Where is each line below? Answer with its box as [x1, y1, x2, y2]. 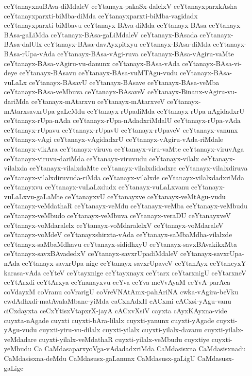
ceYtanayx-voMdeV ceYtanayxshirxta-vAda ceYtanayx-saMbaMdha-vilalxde [4, 229, 232, 239]
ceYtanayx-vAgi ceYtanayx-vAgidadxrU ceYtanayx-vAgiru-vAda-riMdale [4, 134, 223, 144]
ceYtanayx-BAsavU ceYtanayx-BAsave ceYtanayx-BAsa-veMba [29, 77, 219, 87]
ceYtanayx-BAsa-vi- [182, 58, 242, 68]
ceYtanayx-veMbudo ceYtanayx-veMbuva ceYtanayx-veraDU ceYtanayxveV [4, 210, 231, 221]
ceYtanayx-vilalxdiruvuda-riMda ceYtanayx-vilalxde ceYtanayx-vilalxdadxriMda [4, 172, 244, 182]
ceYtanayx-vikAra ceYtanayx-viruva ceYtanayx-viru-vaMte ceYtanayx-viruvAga [4, 143, 244, 154]
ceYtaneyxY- [210, 258, 249, 268]
